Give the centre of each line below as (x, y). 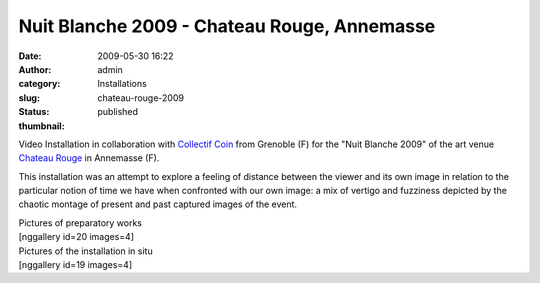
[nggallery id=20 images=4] (76, 237)
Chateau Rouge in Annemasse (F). (89, 158)
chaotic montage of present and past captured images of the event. (158, 204)
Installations (122, 84)
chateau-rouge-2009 (141, 97)
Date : (30, 56)
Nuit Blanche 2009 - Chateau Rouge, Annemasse (227, 26)
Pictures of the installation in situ (86, 251)
